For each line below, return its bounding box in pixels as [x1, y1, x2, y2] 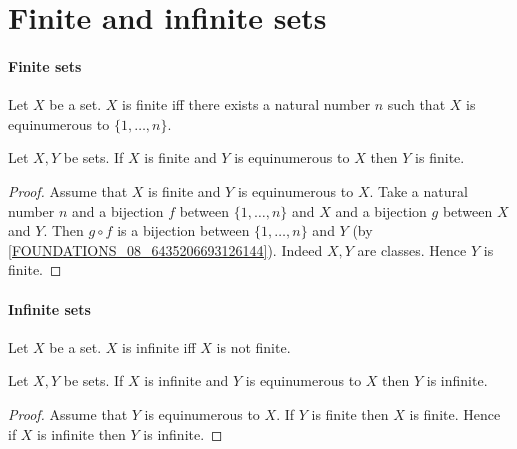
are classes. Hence [357, 239, 467, 260]
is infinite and [144, 370, 229, 391]
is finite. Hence [409, 403, 501, 424]
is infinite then [37, 423, 126, 444]
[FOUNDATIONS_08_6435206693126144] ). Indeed [8, 239, 323, 260]
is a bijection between [117, 220, 250, 241]
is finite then [311, 403, 389, 424]
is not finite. [216, 336, 291, 357]
